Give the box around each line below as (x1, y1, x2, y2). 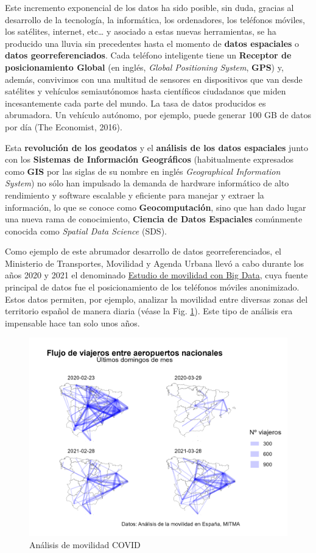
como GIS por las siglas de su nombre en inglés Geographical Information (5, 164, 281, 177)
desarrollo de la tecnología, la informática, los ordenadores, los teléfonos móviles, (5, 13, 305, 26)
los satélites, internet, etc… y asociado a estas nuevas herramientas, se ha (5, 25, 276, 38)
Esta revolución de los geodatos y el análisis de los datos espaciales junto (5, 141, 308, 153)
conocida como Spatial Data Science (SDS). (5, 224, 167, 237)
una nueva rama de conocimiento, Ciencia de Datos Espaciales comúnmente (5, 213, 303, 225)
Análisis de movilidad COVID (29, 538, 141, 551)
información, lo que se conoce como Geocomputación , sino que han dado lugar (5, 200, 306, 213)
